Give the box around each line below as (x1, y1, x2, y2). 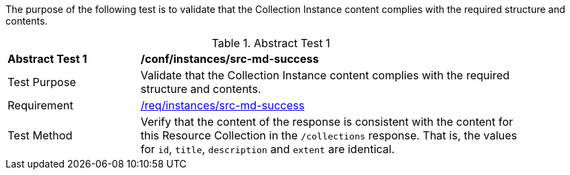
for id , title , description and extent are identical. (141, 142, 395, 156)
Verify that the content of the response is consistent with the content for (141, 115, 513, 129)
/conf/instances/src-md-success (141, 52, 319, 66)
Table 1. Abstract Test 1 (211, 36, 331, 50)
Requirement (8, 98, 73, 112)
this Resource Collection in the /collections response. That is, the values (141, 129, 517, 142)
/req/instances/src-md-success (141, 98, 305, 112)
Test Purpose (8, 75, 76, 89)
